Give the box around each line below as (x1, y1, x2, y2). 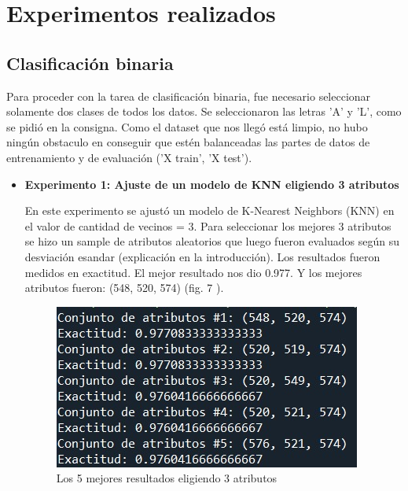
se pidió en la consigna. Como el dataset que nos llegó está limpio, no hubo (6, 118, 368, 135)
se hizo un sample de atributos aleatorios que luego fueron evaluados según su (24, 233, 400, 249)
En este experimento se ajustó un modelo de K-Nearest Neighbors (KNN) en (24, 202, 395, 219)
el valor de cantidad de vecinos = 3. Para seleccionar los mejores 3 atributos (24, 217, 391, 234)
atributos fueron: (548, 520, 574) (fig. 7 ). (24, 279, 224, 296)
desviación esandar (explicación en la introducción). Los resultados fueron (24, 248, 380, 264)
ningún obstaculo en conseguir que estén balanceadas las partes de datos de (6, 134, 370, 150)
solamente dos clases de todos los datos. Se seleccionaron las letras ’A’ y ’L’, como (6, 103, 402, 120)
